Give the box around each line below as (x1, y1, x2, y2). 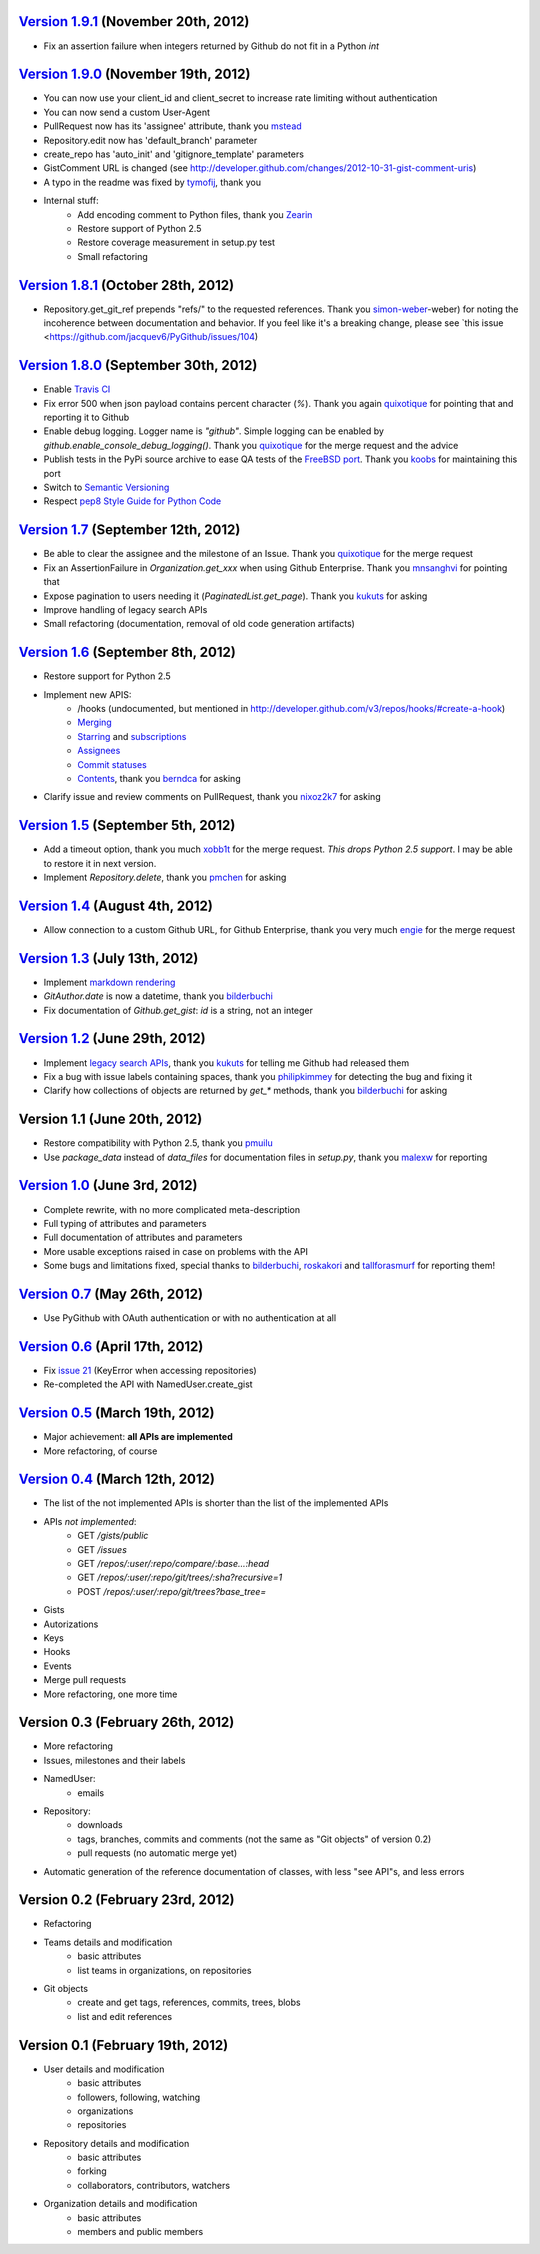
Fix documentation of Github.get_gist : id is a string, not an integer (43, 1004, 314, 1016)
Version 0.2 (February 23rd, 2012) (18, 1891, 235, 1909)
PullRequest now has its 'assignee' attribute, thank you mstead (43, 120, 302, 132)
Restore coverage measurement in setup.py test (77, 236, 275, 249)
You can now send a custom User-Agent (43, 106, 210, 118)
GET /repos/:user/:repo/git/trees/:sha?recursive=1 (77, 1571, 283, 1584)
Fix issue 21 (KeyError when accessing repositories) (43, 1364, 257, 1376)
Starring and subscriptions (77, 730, 187, 742)
